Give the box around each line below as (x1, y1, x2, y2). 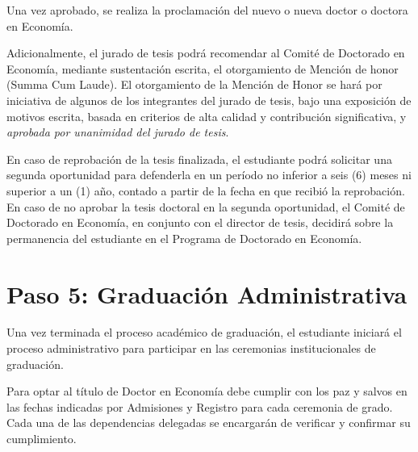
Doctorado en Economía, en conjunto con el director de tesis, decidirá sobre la (6, 214, 394, 231)
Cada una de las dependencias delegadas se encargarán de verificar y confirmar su (6, 414, 411, 431)
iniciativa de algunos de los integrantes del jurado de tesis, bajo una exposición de (6, 91, 412, 108)
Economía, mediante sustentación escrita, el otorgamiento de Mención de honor (6, 60, 399, 77)
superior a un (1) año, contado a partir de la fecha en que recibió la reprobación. (6, 182, 405, 199)
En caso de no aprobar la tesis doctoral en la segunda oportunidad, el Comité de (6, 198, 405, 215)
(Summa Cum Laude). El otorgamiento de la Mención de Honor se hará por (6, 76, 382, 93)
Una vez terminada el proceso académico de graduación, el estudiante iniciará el (6, 324, 402, 341)
